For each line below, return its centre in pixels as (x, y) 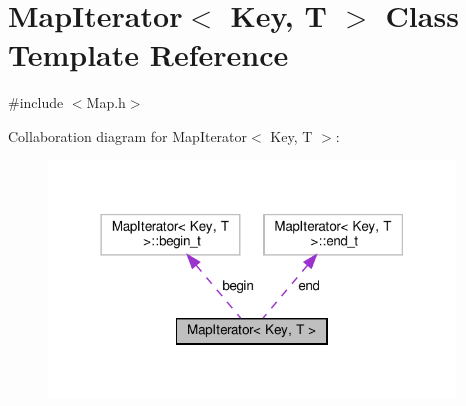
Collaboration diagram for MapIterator (128, 135)
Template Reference (148, 54)
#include (36, 102)
